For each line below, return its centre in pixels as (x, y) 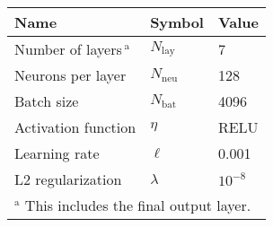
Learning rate (57, 153)
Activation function (75, 127)
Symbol (177, 22)
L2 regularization (68, 179)
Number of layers (68, 49)
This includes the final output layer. (138, 205)
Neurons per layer (70, 75)
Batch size (47, 101)
